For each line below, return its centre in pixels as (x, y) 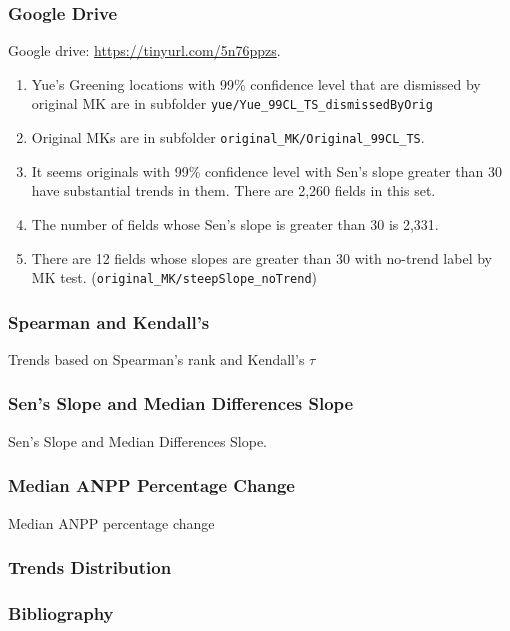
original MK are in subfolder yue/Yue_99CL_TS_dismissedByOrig (232, 103)
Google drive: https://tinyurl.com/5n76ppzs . (144, 50)
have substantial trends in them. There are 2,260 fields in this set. (233, 190)
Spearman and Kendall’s (109, 321)
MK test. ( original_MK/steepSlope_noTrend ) (174, 277)
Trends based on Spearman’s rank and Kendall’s (156, 358)
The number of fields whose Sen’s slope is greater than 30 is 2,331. (235, 223)
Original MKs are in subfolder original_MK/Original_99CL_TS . (228, 137)
